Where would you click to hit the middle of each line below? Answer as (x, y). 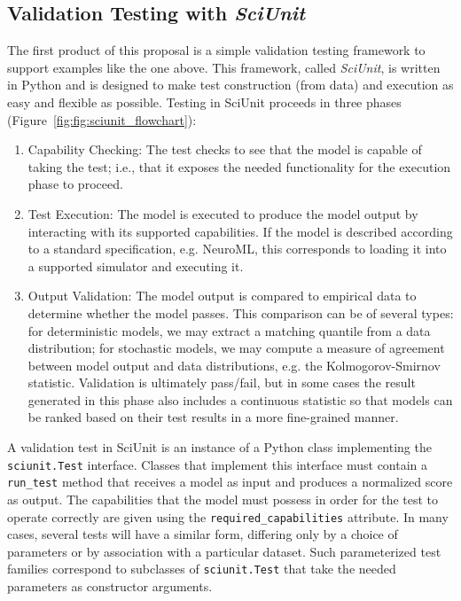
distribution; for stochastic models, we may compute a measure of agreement (236, 348)
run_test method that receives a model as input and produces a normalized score (230, 482)
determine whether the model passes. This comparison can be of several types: (241, 312)
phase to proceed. (75, 184)
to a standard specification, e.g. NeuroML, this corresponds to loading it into (237, 249)
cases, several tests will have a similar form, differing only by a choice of (203, 534)
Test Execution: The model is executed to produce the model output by (223, 213)
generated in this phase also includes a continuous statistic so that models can (240, 399)
